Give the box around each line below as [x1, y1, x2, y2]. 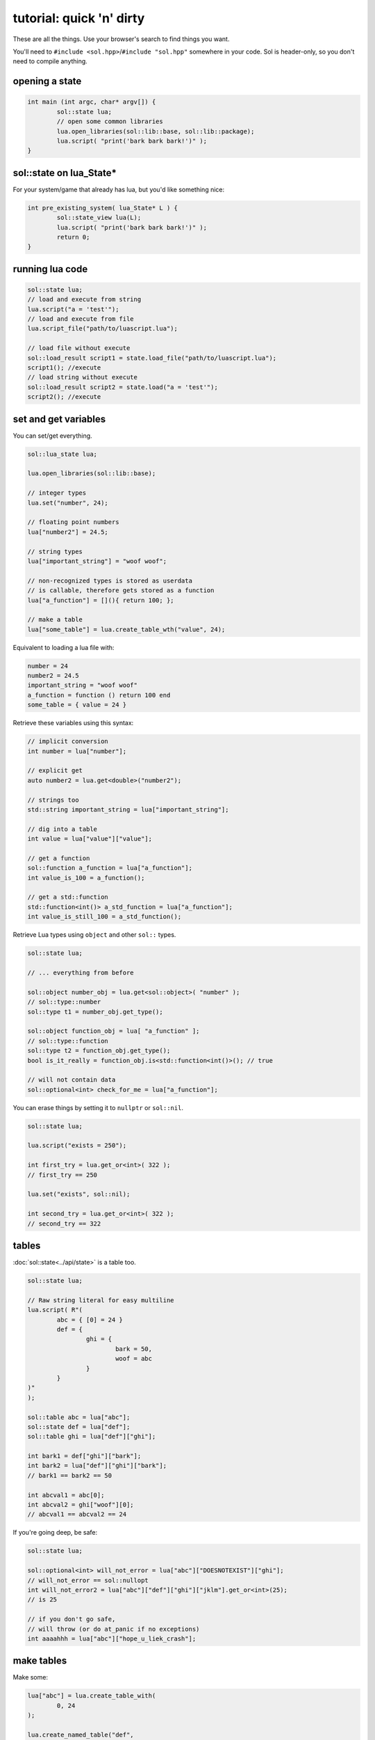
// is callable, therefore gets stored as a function [27, 587, 215, 594]
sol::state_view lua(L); [56, 214, 142, 222]
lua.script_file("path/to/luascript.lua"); [27, 324, 178, 333]
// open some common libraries [56, 118, 163, 125]
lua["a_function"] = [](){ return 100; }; [27, 596, 174, 604]
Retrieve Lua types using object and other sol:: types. [12, 931, 176, 939]
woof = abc [115, 1354, 153, 1363]
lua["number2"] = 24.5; [27, 528, 109, 536]
